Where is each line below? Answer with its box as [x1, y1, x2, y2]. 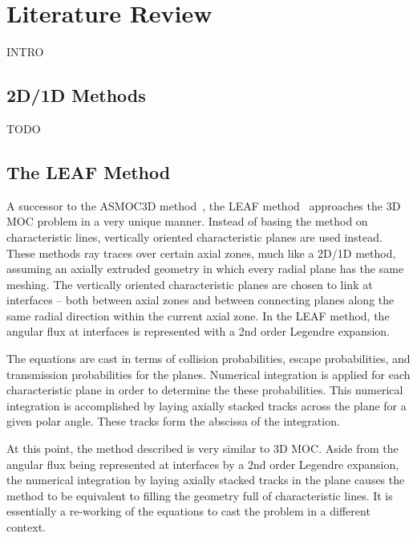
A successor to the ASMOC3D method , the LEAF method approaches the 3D [6, 197, 401, 214]
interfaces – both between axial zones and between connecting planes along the [6, 291, 395, 308]
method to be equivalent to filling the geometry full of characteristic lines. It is [6, 487, 393, 503]
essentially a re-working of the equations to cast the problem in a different [6, 503, 370, 520]
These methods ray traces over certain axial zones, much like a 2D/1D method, [6, 244, 396, 261]
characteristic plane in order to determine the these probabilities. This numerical [6, 381, 403, 398]
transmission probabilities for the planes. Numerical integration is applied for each [6, 365, 411, 382]
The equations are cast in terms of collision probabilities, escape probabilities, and [6, 350, 411, 367]
